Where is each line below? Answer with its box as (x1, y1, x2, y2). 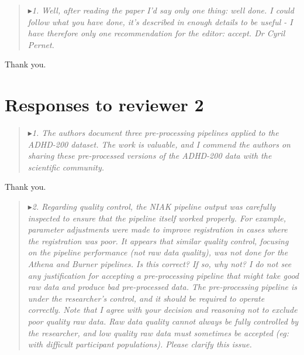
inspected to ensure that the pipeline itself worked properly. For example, (27, 211, 286, 224)
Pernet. (27, 38, 54, 50)
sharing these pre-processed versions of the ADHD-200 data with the (27, 149, 272, 162)
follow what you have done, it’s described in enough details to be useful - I (27, 15, 293, 28)
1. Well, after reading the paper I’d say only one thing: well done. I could (32, 4, 294, 16)
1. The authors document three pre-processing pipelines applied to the (32, 127, 279, 139)
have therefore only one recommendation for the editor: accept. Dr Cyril (27, 27, 285, 39)
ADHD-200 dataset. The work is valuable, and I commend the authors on (27, 138, 291, 150)
